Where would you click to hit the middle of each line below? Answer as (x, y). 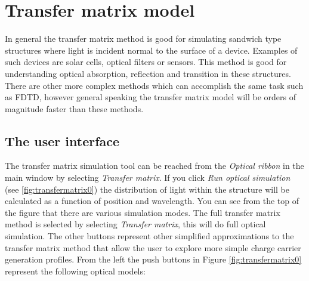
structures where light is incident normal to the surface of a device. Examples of (151, 50)
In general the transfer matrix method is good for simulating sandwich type (143, 38)
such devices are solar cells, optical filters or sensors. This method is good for (146, 62)
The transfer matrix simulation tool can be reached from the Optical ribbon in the (154, 166)
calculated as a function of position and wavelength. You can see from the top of (152, 201)
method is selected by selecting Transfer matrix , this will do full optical (135, 224)
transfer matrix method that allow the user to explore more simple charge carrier (153, 247)
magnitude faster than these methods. (74, 108)
